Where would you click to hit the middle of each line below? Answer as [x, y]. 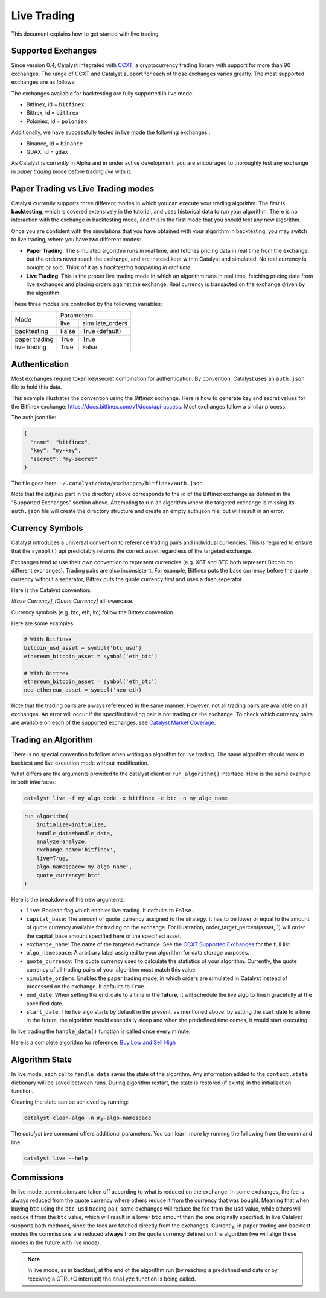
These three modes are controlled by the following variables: [87, 304]
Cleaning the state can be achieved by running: [70, 1102]
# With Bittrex [46, 673]
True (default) [102, 331]
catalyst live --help [56, 1158]
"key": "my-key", [56, 450]
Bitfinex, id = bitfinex [55, 104]
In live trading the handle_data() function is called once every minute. [101, 1031]
